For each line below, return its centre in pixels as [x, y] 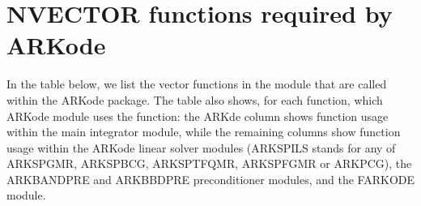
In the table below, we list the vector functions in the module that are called [197, 84]
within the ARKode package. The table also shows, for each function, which [195, 99]
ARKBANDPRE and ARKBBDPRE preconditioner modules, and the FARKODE [211, 179]
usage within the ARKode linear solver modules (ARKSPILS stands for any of [201, 147]
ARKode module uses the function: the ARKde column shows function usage [198, 116]
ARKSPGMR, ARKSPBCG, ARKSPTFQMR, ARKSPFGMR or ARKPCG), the [209, 163]
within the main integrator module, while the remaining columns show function [204, 132]
